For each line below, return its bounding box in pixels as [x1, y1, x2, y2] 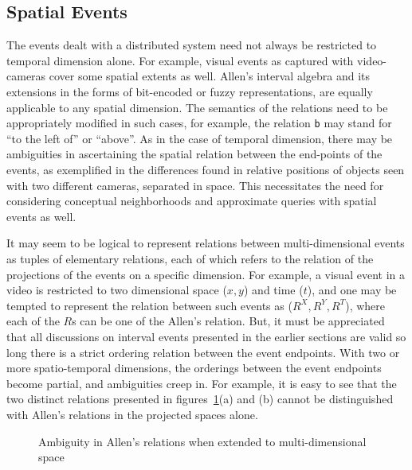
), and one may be [307, 282, 397, 298]
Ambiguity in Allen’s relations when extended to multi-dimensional [38, 433, 367, 449]
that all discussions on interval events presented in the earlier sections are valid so [6, 328, 406, 344]
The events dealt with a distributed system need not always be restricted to [6, 37, 377, 53]
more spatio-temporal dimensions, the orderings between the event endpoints [6, 359, 382, 376]
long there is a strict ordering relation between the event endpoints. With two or [6, 344, 400, 360]
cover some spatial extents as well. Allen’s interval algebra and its [49, 68, 371, 84]
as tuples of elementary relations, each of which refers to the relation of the [6, 250, 374, 266]
